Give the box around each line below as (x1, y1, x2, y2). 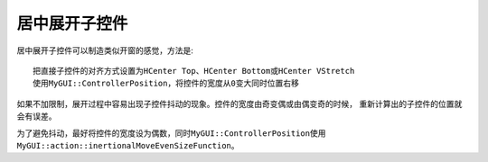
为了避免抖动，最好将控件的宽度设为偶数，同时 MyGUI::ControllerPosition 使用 (16, 127, 326, 139)
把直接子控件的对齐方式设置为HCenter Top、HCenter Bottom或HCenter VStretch (33, 66, 355, 76)
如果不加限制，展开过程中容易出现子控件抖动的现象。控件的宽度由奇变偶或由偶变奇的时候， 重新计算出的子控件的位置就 (16, 98, 463, 109)
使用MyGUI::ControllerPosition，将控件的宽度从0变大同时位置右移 (33, 78, 300, 89)
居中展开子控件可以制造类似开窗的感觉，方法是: (16, 45, 194, 56)
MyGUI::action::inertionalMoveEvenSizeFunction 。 (16, 139, 239, 150)
